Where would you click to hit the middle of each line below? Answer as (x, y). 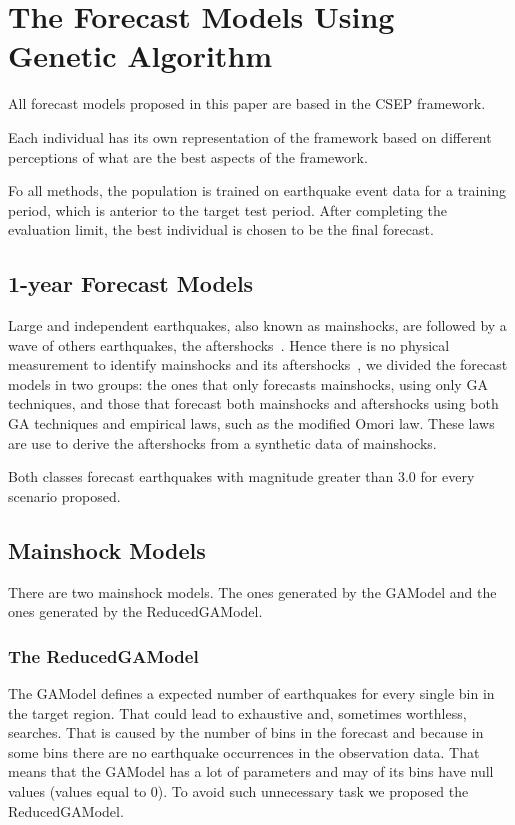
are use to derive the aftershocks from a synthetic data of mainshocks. (222, 442)
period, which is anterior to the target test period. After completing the (228, 209)
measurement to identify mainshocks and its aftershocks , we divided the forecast (258, 364)
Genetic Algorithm (140, 55)
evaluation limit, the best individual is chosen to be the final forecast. (221, 229)
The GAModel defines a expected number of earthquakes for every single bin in (251, 693)
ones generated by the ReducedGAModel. (135, 611)
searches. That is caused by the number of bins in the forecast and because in (246, 732)
